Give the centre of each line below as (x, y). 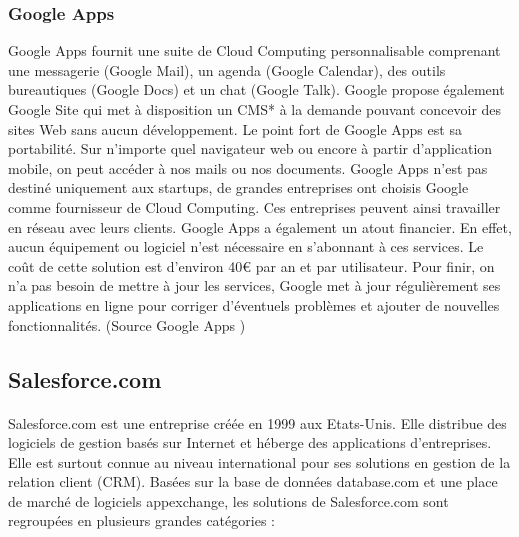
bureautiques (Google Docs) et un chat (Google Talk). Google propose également (256, 89)
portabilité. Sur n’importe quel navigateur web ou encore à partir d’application (250, 148)
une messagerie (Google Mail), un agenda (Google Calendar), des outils (227, 69)
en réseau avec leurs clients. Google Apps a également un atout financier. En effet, (260, 226)
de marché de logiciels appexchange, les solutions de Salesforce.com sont (228, 500)
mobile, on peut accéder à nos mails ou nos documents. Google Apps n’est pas (248, 167)
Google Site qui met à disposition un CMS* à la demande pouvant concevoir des (255, 109)
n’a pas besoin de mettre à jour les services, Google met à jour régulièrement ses (254, 285)
